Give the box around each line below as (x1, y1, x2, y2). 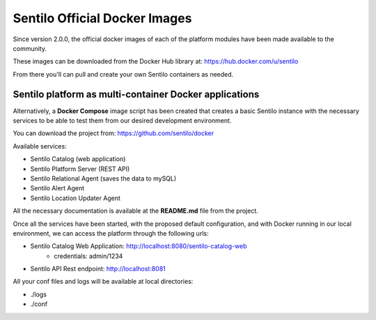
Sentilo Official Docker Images (13, 10, 192, 26)
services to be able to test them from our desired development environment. (13, 116, 232, 125)
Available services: (13, 142, 67, 150)
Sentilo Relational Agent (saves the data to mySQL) (30, 174, 177, 183)
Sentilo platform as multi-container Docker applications (13, 88, 260, 100)
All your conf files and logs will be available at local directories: (13, 277, 194, 286)
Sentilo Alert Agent (30, 184, 85, 192)
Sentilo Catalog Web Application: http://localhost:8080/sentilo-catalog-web (30, 242, 247, 250)
